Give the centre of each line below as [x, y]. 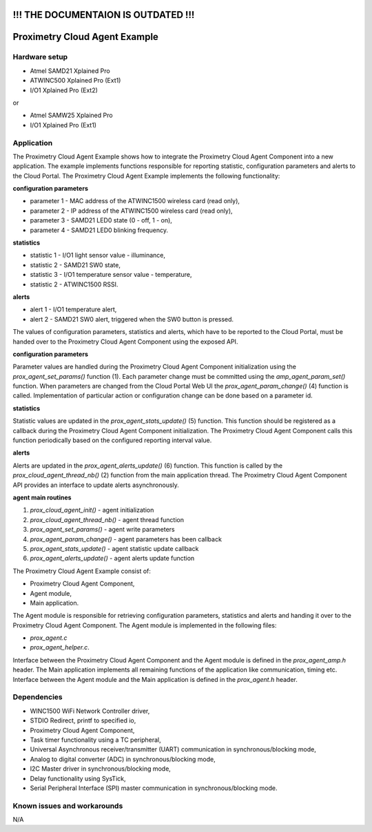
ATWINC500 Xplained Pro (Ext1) [75, 81]
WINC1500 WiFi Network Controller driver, [90, 711]
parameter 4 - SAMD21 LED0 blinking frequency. [99, 230]
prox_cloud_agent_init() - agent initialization [92, 510]
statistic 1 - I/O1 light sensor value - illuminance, [97, 256]
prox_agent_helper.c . [60, 647]
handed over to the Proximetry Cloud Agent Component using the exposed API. [125, 342]
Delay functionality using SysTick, [78, 778]
